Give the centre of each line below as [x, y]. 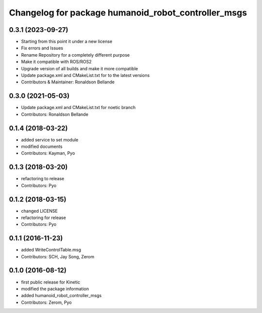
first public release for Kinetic [50, 282]
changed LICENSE [39, 211]
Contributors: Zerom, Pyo [47, 302]
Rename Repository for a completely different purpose [75, 55]
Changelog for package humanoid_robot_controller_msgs [128, 13]
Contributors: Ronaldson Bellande [55, 114]
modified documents [42, 146]
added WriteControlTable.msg [51, 250]
